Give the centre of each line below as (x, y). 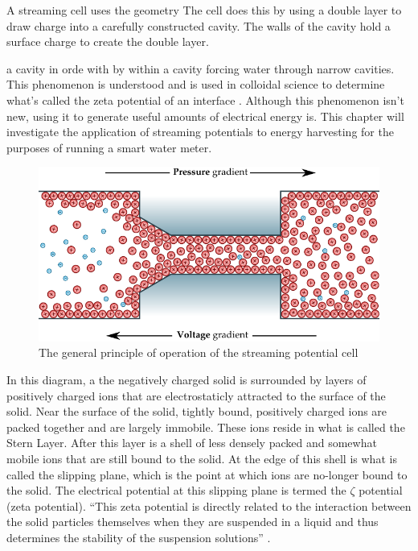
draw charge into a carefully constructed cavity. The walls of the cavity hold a (199, 25)
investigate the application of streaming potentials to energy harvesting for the (200, 132)
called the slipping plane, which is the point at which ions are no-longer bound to (207, 474)
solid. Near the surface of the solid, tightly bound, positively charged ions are (197, 411)
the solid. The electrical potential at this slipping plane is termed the (176, 490)
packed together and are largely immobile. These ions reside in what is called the (206, 427)
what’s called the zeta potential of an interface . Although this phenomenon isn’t (205, 99)
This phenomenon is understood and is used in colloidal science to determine (196, 84)
